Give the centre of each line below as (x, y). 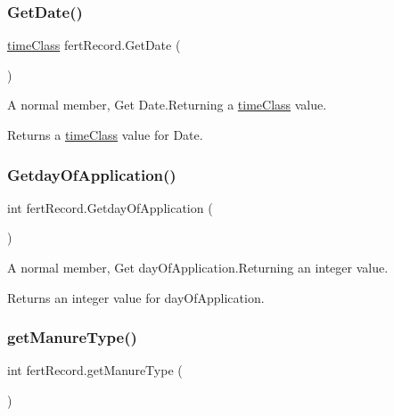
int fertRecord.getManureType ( (95, 370)
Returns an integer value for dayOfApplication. (136, 297)
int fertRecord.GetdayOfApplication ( (110, 207)
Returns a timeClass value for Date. (105, 135)
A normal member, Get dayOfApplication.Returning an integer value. (198, 267)
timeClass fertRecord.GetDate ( (94, 45)
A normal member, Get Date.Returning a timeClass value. (167, 105)
